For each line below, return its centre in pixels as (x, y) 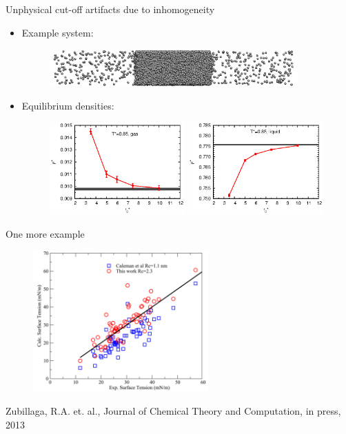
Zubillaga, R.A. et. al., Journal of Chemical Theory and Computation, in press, (173, 411)
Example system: (58, 32)
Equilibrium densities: (68, 105)
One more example (45, 233)
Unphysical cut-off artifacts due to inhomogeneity (110, 9)
